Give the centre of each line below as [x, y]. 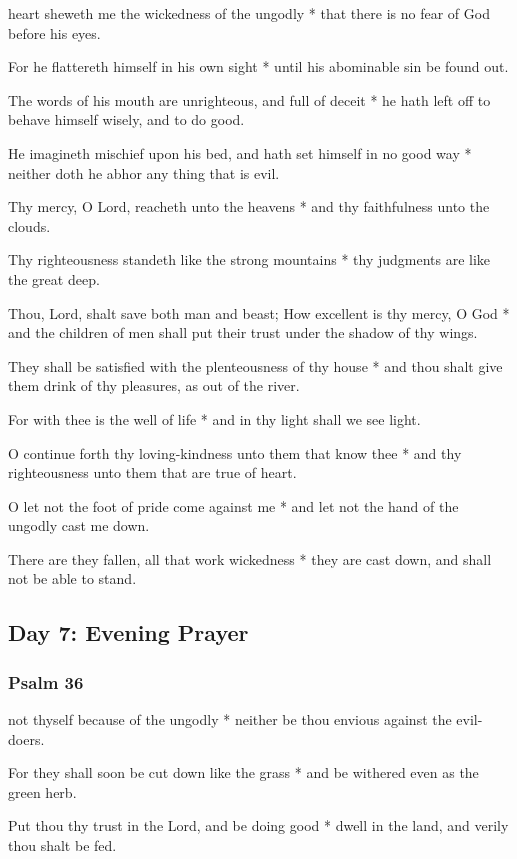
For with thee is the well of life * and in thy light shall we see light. [214, 418]
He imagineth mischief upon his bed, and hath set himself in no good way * [240, 152]
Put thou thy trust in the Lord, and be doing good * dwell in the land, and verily [258, 825]
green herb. [42, 791]
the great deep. [54, 278]
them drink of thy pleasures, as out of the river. [154, 385]
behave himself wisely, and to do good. [126, 119]
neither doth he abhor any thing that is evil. [144, 172]
